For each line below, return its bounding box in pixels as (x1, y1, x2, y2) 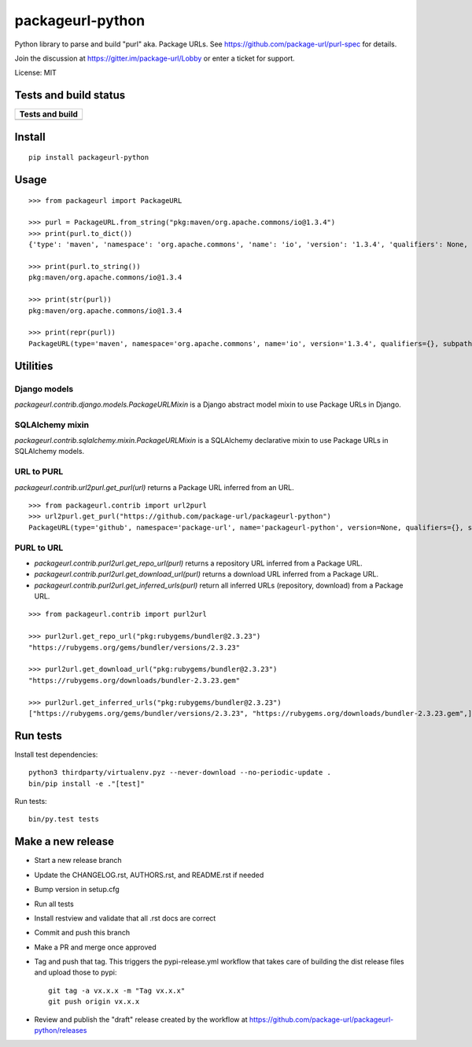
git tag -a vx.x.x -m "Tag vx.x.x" (48, 986, 186, 995)
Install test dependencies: (14, 750, 98, 759)
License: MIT (14, 68, 57, 78)
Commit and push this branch (34, 928, 130, 938)
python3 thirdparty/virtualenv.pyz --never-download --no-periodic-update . (28, 768, 332, 777)
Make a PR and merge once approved (34, 942, 157, 952)
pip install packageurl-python (28, 153, 149, 162)
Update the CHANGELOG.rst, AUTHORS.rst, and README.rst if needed (34, 870, 264, 879)
